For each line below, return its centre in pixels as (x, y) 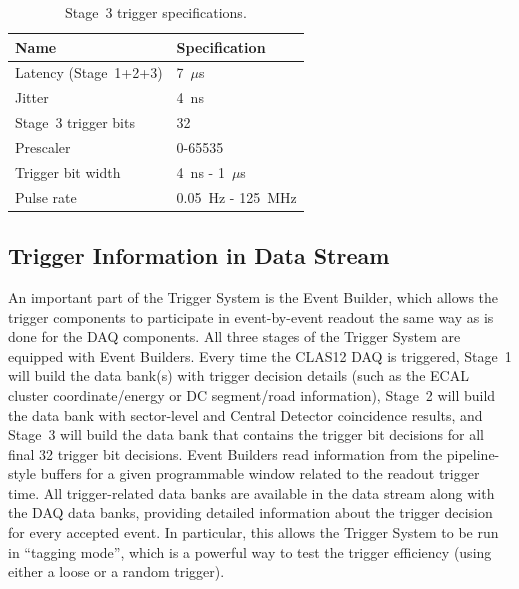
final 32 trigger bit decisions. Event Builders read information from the (225, 453)
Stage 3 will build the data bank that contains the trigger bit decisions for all (246, 434)
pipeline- (473, 453)
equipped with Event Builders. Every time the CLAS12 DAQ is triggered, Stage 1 (260, 355)
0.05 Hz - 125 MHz (236, 196)
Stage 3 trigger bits (75, 122)
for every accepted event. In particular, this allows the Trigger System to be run (253, 532)
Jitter (32, 97)
